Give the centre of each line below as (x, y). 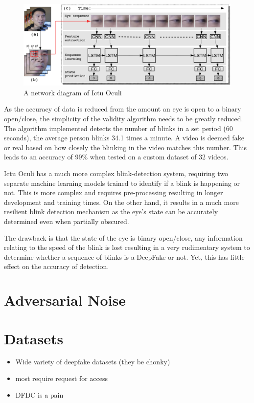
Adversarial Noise (65, 300)
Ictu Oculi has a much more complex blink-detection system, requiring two (116, 173)
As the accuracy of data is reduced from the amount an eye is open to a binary (123, 109)
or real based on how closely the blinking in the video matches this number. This (125, 147)
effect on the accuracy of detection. (57, 266)
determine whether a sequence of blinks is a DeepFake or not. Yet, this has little (124, 257)
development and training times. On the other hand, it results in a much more (121, 202)
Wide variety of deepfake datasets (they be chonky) (93, 362)
